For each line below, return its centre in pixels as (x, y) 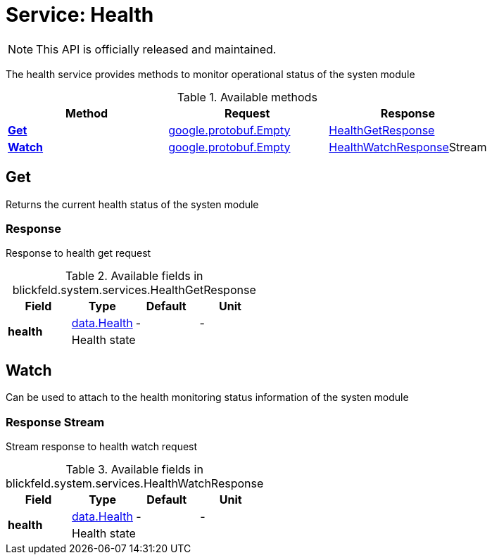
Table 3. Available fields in (134, 469)
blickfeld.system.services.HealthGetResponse (134, 290)
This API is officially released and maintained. (156, 49)
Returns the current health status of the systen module (132, 204)
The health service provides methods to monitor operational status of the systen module (210, 74)
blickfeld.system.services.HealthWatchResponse (135, 483)
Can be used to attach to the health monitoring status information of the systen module (207, 397)
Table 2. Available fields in (134, 276)
